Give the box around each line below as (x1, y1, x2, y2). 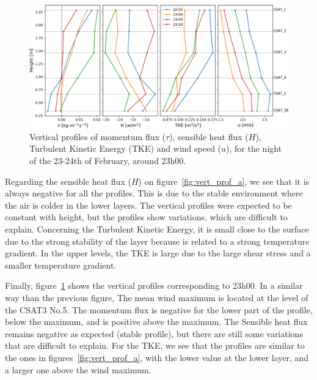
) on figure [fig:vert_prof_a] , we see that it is (138, 174, 310, 187)
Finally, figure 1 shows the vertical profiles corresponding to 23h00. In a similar (5, 279, 303, 292)
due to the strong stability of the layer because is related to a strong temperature (5, 234, 310, 247)
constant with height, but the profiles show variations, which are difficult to (5, 210, 288, 223)
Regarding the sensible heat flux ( (5, 174, 131, 187)
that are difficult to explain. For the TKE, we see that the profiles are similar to (5, 339, 305, 352)
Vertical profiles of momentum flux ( (29, 130, 166, 143)
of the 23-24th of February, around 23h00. (29, 154, 186, 167)
